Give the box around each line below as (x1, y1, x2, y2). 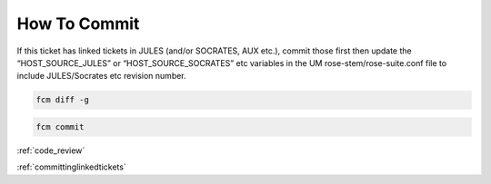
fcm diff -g (35, 95, 90, 105)
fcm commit (35, 121, 85, 131)
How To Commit (16, 14, 140, 34)
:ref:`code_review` (16, 145, 85, 156)
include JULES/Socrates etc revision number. (16, 71, 186, 82)
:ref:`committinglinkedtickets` (16, 161, 126, 172)
